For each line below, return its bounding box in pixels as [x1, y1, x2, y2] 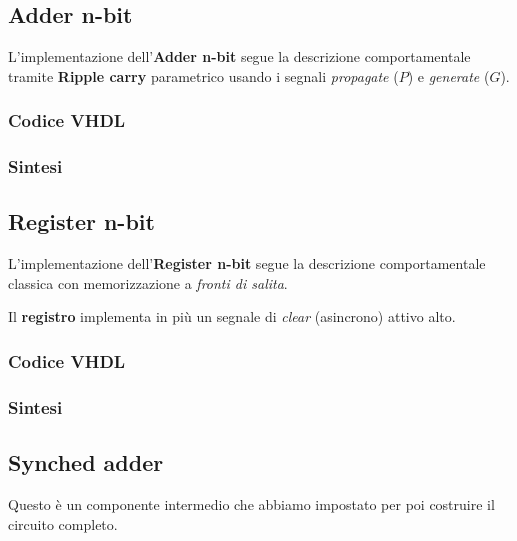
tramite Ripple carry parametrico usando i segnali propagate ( [8, 65, 399, 86]
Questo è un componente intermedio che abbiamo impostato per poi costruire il [8, 493, 495, 514]
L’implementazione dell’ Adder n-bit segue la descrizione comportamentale [8, 46, 471, 67]
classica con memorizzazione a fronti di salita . [8, 272, 288, 293]
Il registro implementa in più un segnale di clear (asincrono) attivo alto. [8, 306, 456, 327]
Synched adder [8, 447, 164, 478]
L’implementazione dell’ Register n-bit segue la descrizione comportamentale [8, 253, 486, 274]
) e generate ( [407, 65, 490, 86]
